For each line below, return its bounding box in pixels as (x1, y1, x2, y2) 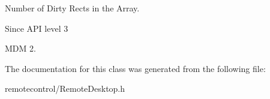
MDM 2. (5, 42, 36, 55)
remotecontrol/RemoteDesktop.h (5, 82, 125, 95)
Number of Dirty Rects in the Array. (5, 2, 140, 14)
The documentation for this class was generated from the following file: (5, 62, 266, 74)
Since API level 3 (5, 22, 68, 34)
